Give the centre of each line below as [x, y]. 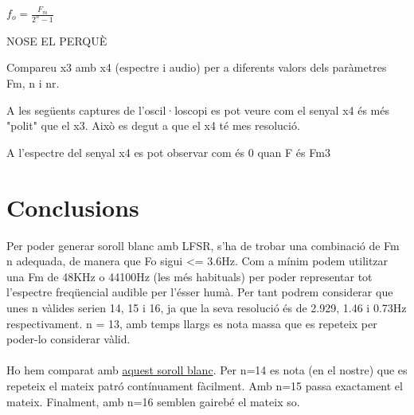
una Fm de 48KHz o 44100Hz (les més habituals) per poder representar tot [189, 276]
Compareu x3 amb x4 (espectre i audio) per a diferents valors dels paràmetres [197, 67]
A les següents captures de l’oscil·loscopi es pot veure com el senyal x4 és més [198, 110]
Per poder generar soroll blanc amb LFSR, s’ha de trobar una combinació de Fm [203, 245]
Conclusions [73, 207]
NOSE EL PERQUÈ [57, 40]
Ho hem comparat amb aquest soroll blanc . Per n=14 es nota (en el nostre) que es [207, 370]
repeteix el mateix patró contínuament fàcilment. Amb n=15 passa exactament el [205, 385]
